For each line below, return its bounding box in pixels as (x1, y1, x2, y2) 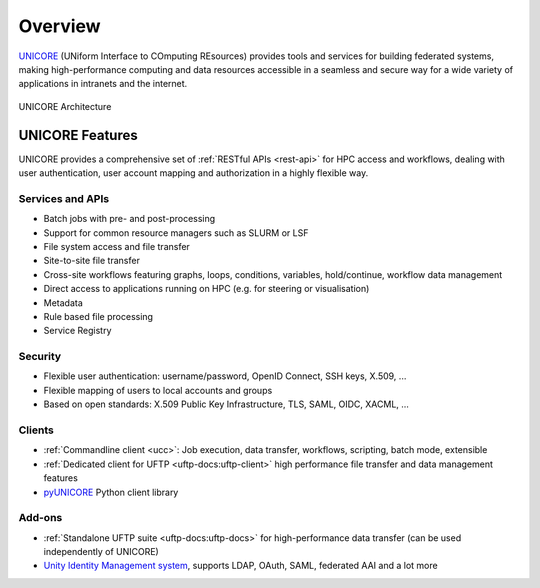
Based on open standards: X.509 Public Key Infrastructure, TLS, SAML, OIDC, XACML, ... (43, 398, 410, 410)
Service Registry (43, 325, 112, 337)
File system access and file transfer (43, 240, 190, 252)
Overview (18, 15, 101, 37)
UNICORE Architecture (18, 100, 112, 112)
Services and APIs (18, 191, 110, 205)
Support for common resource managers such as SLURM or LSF (43, 226, 309, 239)
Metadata (43, 296, 84, 309)
